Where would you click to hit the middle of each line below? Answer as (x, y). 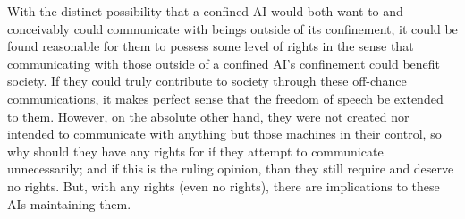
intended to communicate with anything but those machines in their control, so (224, 134)
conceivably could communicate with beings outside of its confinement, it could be (232, 28)
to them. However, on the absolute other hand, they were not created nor (208, 116)
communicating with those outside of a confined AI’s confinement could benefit (224, 63)
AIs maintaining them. (69, 203)
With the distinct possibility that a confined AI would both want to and (205, 11)
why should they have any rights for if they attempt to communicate (195, 151)
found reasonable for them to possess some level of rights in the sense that (211, 46)
